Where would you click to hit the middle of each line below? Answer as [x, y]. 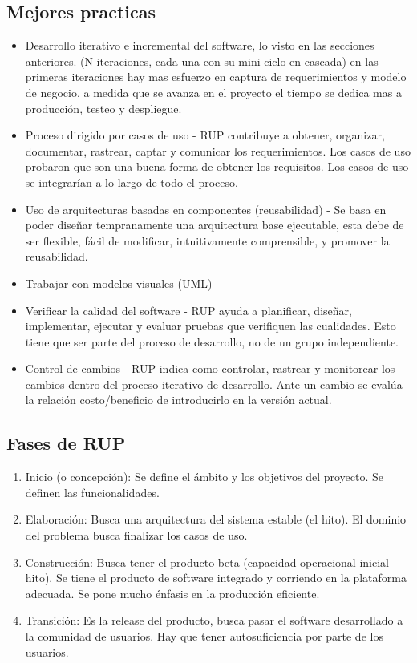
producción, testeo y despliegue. [103, 108]
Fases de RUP [66, 443]
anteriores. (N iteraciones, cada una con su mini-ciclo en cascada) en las [202, 61]
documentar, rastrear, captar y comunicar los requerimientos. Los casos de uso [218, 150]
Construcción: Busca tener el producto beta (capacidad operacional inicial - [211, 562]
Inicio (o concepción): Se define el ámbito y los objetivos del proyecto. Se [204, 477]
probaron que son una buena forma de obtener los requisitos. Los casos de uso [217, 166]
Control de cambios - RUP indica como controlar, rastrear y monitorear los [210, 368]
